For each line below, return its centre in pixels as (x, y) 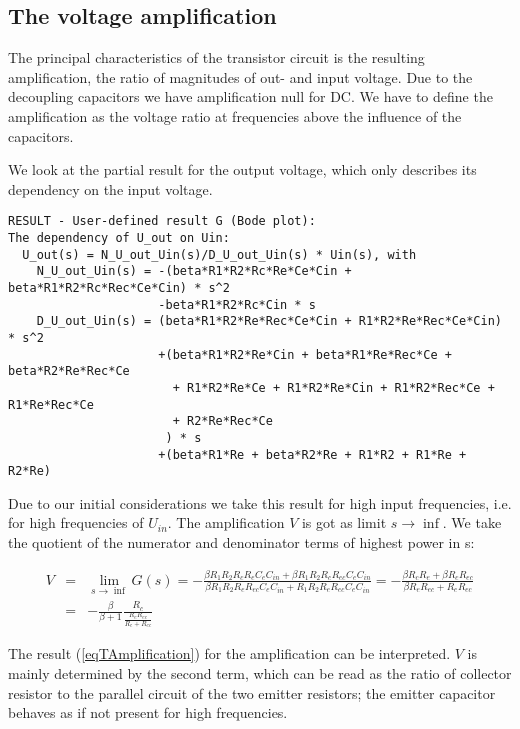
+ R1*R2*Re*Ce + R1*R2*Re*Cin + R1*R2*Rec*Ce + (333, 387)
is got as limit (344, 522)
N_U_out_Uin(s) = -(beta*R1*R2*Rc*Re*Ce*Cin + (194, 271)
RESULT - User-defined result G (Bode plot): (162, 221)
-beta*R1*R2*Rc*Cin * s (237, 304)
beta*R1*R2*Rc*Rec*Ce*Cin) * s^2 (119, 287)
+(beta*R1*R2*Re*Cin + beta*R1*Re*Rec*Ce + (305, 354)
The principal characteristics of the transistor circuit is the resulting (216, 57)
